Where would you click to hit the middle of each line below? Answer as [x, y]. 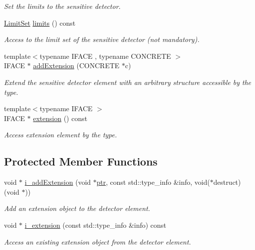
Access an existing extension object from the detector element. [98, 241]
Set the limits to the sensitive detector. [62, 6]
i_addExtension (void [58, 182]
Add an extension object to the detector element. [77, 208]
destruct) [227, 182]
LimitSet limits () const [40, 22]
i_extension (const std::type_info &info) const [96, 225]
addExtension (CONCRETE [76, 65]
